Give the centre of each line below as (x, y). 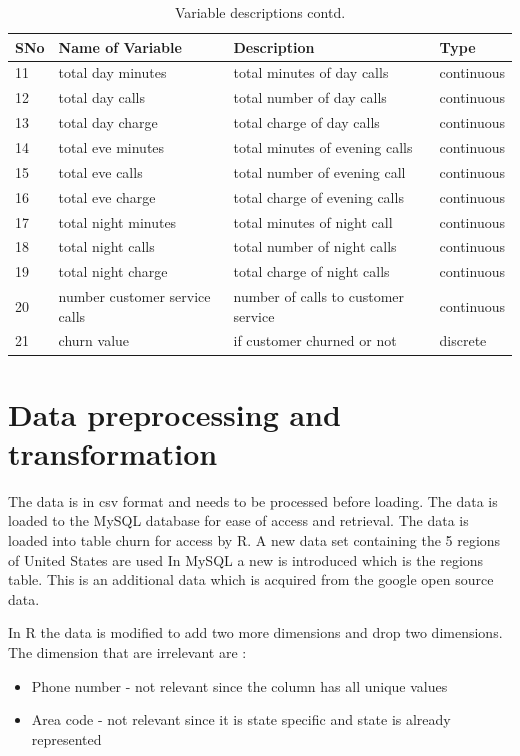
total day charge (108, 122)
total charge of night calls (311, 271)
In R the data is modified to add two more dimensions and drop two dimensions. (255, 632)
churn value (94, 340)
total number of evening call (319, 171)
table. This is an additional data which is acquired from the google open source (251, 579)
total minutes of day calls (311, 72)
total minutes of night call (313, 221)
